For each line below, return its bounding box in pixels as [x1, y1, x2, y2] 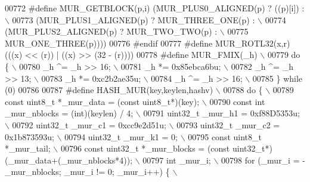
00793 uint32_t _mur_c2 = [176, 118, 280, 131]
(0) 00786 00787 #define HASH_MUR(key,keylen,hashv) [5, 84, 213, 96]
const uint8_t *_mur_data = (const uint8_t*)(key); [5, 95, 200, 107]
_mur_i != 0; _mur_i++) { [64, 165, 170, 178]
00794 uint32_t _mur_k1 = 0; [64, 130, 178, 143]
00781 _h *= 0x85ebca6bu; [120, 60, 221, 72]
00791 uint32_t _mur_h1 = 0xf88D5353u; [143, 107, 300, 119]
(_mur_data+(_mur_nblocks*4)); [5, 153, 133, 166]
